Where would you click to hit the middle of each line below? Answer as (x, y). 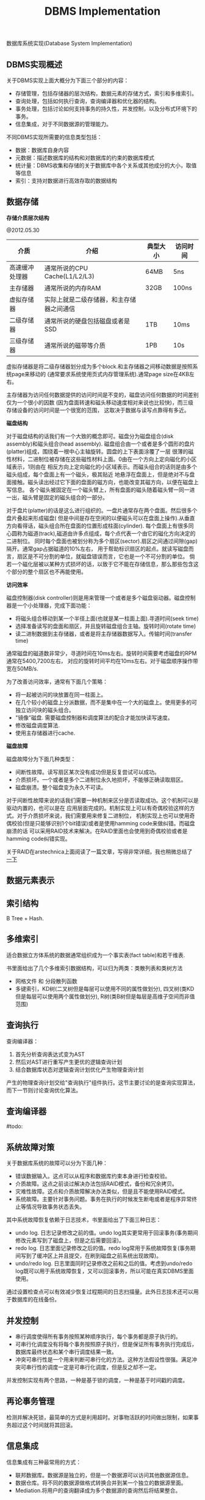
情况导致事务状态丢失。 (56, 1207)
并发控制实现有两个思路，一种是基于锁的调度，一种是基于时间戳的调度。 (97, 1381)
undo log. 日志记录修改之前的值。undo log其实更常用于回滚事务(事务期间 (106, 1233)
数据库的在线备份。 (35, 1300)
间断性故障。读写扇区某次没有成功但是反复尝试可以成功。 (87, 772)
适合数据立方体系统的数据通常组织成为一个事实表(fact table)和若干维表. (96, 955)
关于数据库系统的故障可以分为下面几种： (57, 1163)
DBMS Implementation (103, 11)
